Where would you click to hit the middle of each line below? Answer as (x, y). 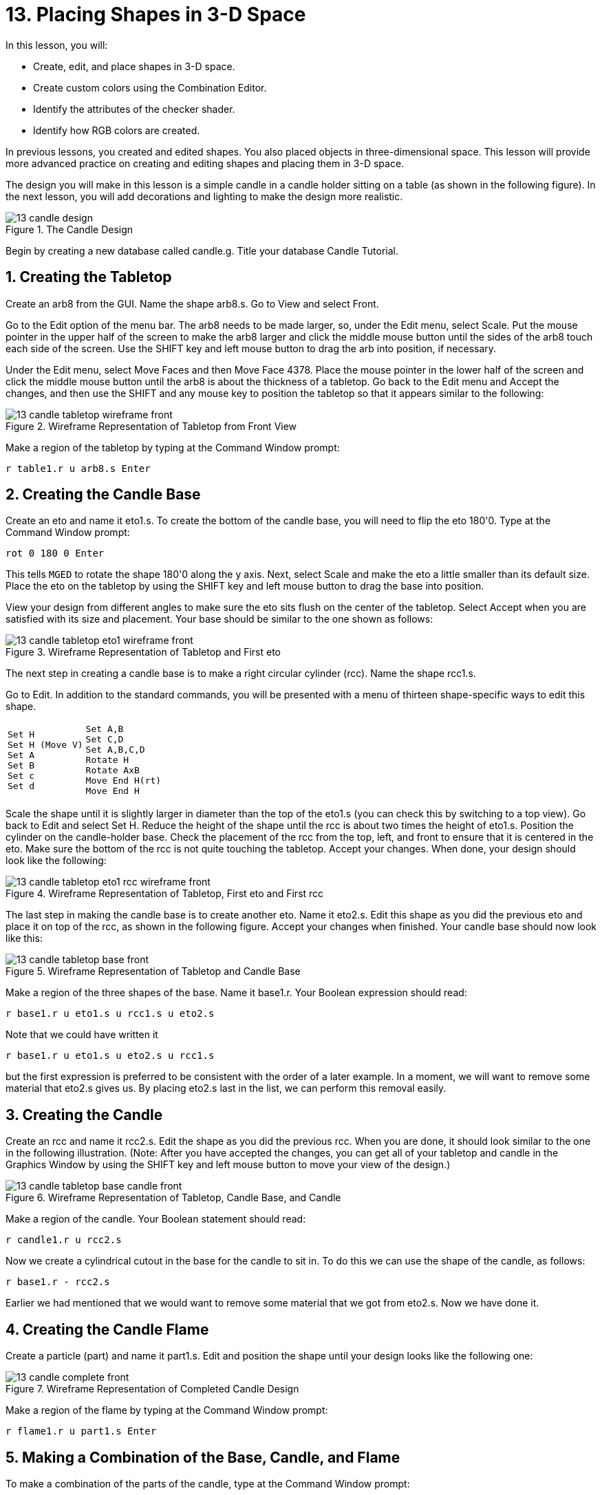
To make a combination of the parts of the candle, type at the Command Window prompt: (208, 1483)
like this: (24, 938)
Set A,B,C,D (115, 750)
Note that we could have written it (82, 1035)
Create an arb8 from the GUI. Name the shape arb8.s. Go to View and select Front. (192, 303)
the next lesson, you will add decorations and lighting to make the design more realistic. (204, 196)
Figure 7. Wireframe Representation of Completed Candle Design (152, 1389)
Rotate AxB (112, 771)
